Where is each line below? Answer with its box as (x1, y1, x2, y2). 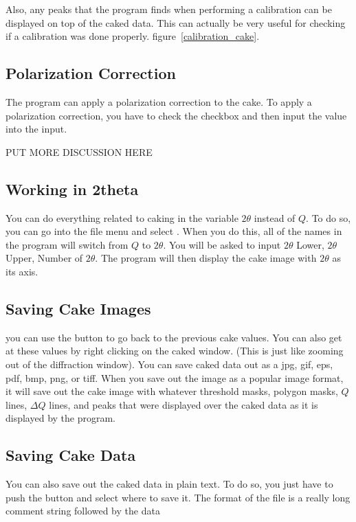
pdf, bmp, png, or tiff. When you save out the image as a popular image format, (5, 370, 344, 385)
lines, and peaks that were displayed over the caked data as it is (49, 397, 318, 411)
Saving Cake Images (5, 297, 151, 319)
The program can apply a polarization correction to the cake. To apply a (5, 94, 312, 109)
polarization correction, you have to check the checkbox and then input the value (5, 108, 347, 122)
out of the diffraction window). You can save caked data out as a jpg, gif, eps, (5, 356, 333, 371)
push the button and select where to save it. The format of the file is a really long (5, 490, 351, 504)
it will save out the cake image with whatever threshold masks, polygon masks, (5, 384, 338, 398)
